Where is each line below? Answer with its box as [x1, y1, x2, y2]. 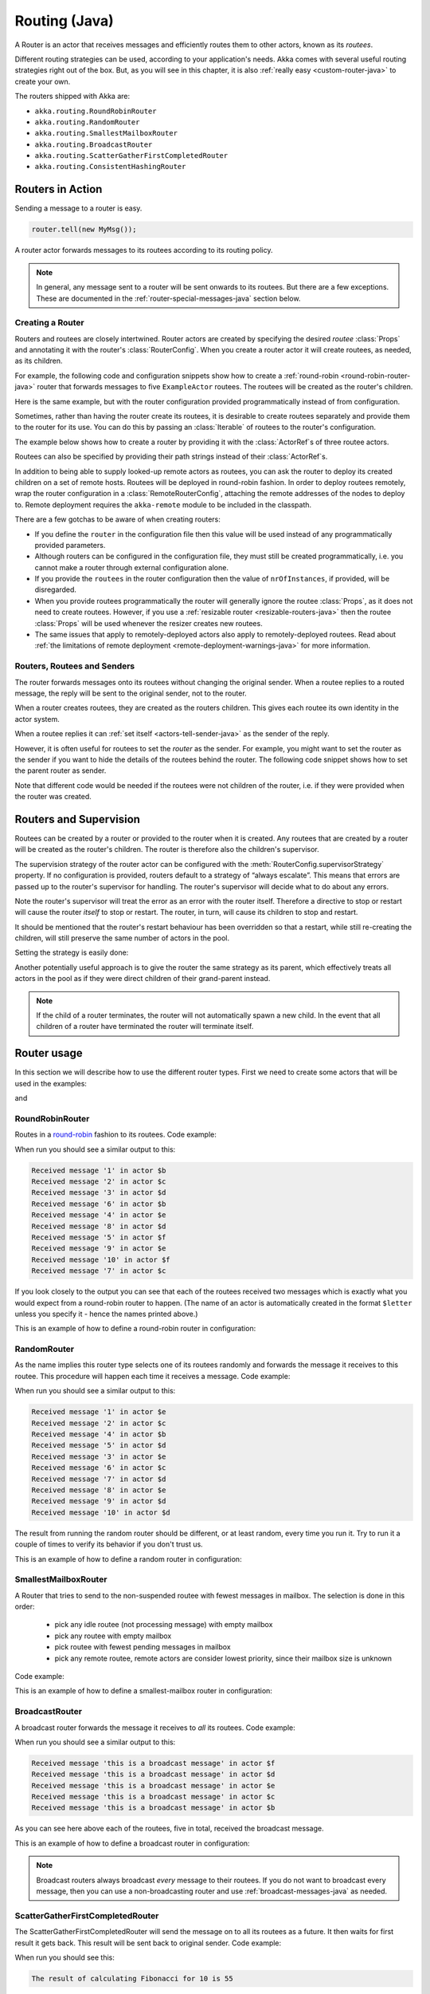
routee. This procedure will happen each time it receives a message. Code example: [14, 1371, 291, 1381]
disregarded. [34, 585, 77, 594]
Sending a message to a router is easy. [14, 203, 143, 213]
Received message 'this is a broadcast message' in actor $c [31, 1792, 276, 1802]
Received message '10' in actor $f [31, 1255, 170, 1264]
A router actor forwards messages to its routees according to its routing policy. [14, 246, 273, 255]
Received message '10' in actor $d [31, 1507, 170, 1517]
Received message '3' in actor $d [31, 1188, 166, 1197]
